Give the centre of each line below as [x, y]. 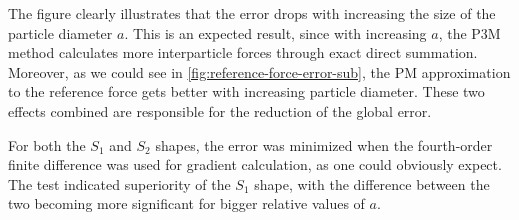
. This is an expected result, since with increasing [275, 32]
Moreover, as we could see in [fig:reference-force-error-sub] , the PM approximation [259, 71]
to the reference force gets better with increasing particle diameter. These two [246, 91]
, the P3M [469, 32]
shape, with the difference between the [372, 183]
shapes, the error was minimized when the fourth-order [324, 144]
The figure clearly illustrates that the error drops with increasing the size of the [252, 13]
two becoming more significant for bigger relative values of [186, 203]
